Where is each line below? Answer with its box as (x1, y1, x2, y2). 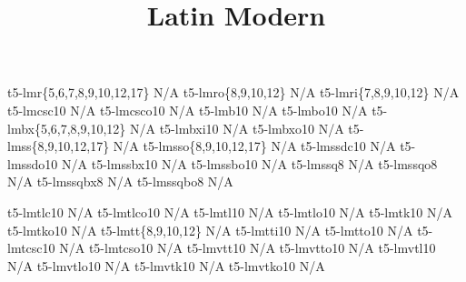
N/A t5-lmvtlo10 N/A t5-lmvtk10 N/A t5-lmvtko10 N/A (7, 256, 325, 275)
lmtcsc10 (7, 238, 55, 257)
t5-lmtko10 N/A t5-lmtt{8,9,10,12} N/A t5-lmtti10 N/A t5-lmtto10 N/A (7, 220, 413, 239)
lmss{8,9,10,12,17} (7, 136, 110, 156)
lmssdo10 (7, 154, 58, 173)
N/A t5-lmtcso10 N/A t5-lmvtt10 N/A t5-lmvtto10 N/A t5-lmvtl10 (59, 238, 436, 257)
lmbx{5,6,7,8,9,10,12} (7, 118, 126, 137)
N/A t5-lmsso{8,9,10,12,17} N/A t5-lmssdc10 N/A (113, 136, 396, 156)
